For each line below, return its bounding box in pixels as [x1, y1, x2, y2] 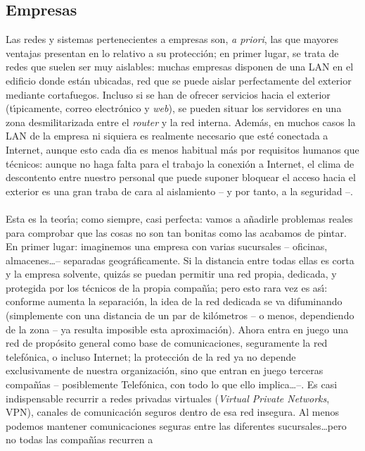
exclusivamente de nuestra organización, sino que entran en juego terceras [6, 363, 324, 378]
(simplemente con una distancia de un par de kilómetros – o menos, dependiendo [6, 308, 354, 323]
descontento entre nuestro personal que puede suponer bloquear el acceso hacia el [6, 170, 356, 185]
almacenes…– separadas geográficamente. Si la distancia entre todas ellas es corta [6, 252, 354, 267]
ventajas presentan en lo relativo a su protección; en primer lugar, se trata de [6, 45, 339, 60]
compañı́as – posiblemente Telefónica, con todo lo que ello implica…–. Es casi [6, 377, 338, 392]
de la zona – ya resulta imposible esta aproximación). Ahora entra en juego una [6, 321, 349, 336]
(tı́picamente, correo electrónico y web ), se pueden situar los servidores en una [6, 101, 342, 116]
